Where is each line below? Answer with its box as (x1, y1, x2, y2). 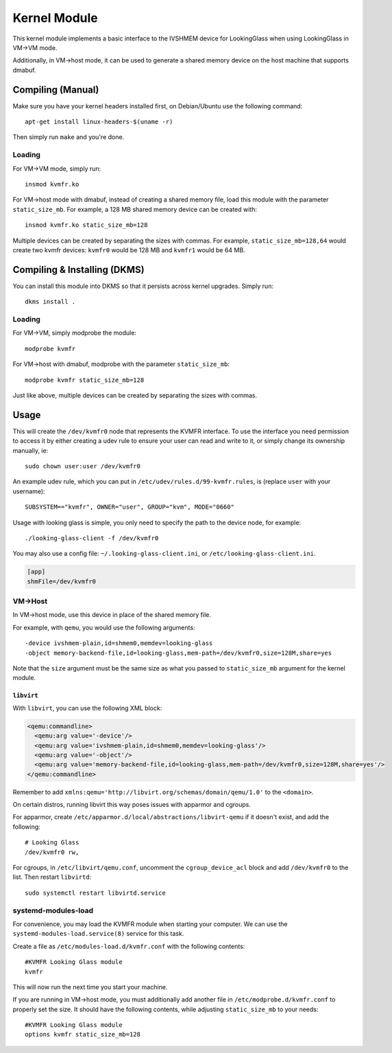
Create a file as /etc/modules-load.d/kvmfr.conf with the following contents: (12, 942, 245, 950)
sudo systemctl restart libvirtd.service (25, 888, 166, 897)
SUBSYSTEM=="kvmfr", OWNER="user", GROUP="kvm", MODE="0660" (25, 503, 234, 511)
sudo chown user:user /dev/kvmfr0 (25, 462, 140, 470)
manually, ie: (12, 446, 49, 455)
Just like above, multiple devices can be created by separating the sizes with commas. (12, 391, 258, 399)
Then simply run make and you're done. (12, 133, 125, 141)
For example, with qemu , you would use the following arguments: (12, 623, 195, 631)
